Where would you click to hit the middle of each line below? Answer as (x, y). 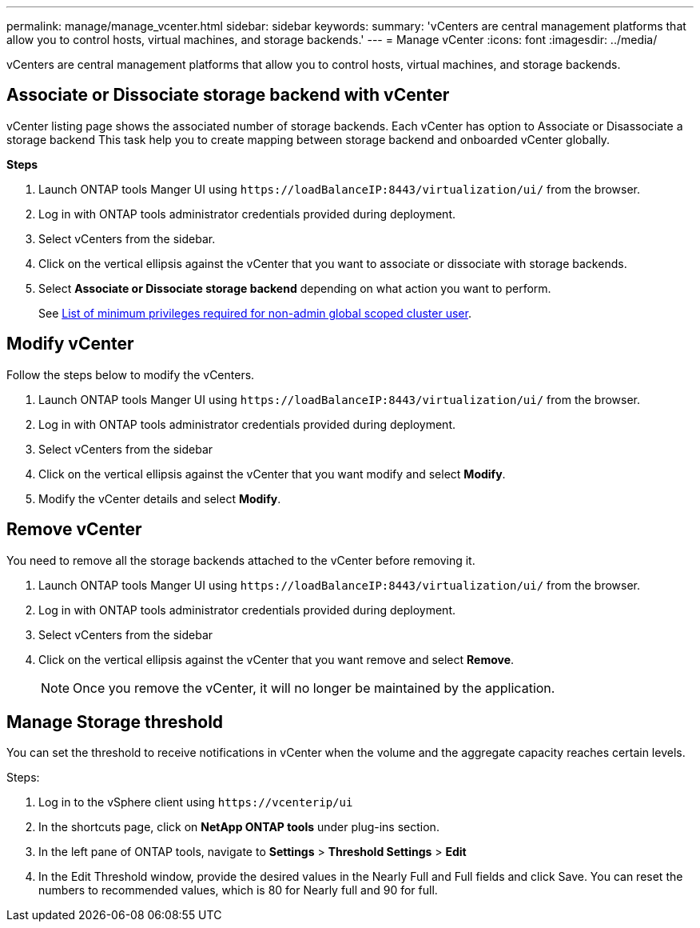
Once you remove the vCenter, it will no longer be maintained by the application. (314, 688)
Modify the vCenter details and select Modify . (160, 498)
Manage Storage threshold (115, 722)
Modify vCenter (70, 344)
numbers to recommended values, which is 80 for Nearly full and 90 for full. (238, 890)
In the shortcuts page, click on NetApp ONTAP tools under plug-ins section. (239, 827)
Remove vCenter (74, 530)
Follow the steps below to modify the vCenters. (131, 374)
